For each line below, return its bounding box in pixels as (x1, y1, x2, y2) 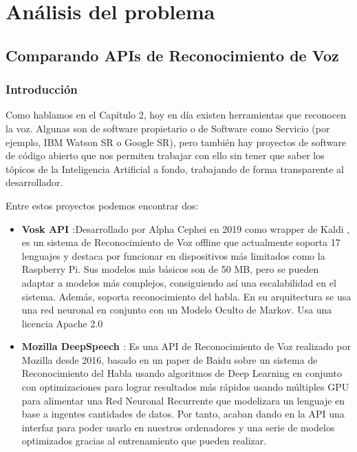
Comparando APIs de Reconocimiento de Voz (6, 44, 339, 65)
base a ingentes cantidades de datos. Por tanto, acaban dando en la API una (21, 407, 345, 421)
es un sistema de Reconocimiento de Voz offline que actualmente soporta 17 (21, 235, 340, 249)
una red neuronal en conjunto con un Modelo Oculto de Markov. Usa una (21, 302, 332, 317)
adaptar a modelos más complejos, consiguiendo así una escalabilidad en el (21, 275, 336, 289)
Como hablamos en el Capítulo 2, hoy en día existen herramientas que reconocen (6, 107, 346, 122)
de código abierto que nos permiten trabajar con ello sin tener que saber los (6, 148, 325, 163)
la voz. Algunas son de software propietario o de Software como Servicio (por (6, 121, 330, 135)
